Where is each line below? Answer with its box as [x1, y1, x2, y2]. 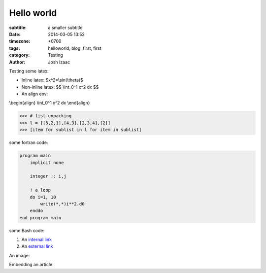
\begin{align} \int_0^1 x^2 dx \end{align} [9, 100, 90, 106]
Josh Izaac [48, 59, 70, 65]
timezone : [9, 38, 31, 44]
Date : [9, 31, 21, 37]
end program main [19, 215, 62, 220]
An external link [21, 243, 53, 249]
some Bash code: [9, 227, 44, 234]
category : [9, 52, 30, 58]
